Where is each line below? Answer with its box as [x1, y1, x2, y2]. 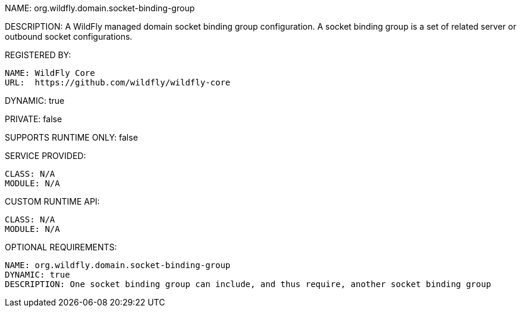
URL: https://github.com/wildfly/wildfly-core [5, 78, 231, 87]
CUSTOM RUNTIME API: [5, 196, 100, 206]
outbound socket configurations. [5, 31, 133, 42]
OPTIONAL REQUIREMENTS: [5, 242, 117, 252]
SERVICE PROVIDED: [5, 151, 86, 161]
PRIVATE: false [5, 114, 62, 124]
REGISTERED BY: [5, 50, 71, 60]
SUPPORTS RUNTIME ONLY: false [5, 132, 138, 142]
